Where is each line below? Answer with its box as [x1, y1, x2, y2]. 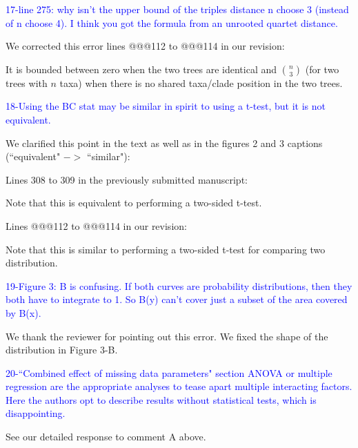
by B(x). [6, 305, 41, 320]
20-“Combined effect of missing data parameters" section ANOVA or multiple [6, 365, 332, 380]
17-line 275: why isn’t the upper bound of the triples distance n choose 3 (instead [6, 2, 349, 16]
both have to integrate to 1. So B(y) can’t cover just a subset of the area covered [6, 292, 348, 306]
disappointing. [6, 406, 66, 420]
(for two [305, 61, 339, 76]
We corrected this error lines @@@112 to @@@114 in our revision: [6, 39, 285, 53]
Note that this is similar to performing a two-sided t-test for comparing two [6, 242, 326, 256]
